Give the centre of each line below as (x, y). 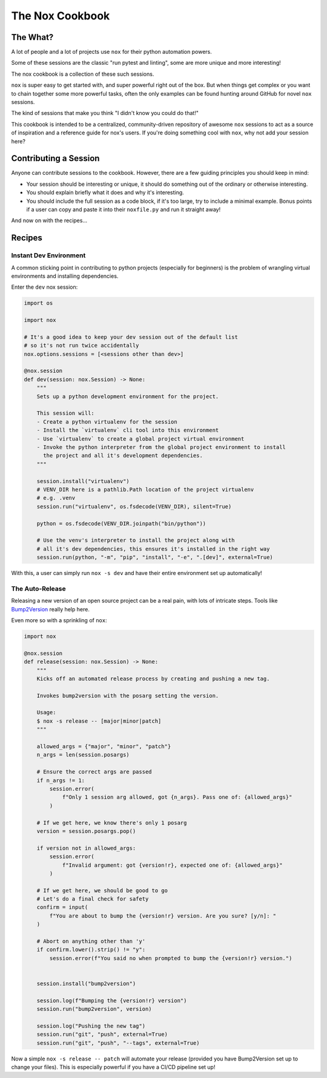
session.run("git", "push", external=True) (102, 1034)
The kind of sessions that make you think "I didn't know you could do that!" (105, 113)
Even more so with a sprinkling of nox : (59, 620)
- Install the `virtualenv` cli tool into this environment (128, 430)
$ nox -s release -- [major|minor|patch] (99, 721)
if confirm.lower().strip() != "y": (91, 950)
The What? (32, 37)
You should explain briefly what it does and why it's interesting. (105, 192)
